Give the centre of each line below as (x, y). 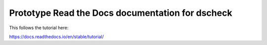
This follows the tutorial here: (39, 28)
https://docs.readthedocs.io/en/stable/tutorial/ (56, 37)
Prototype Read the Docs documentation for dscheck (121, 13)
